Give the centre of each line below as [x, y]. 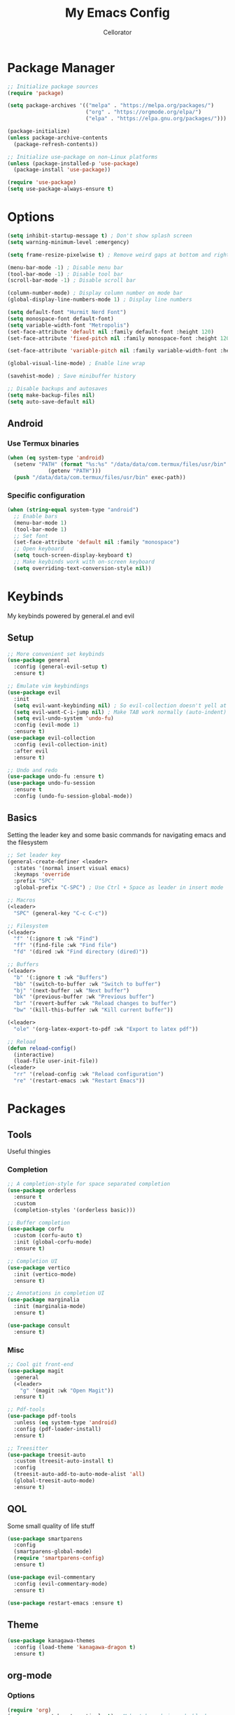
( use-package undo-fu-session [51, 783]
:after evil [31, 751]
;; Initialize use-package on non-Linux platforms [83, 157]
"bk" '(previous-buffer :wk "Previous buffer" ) [84, 997]
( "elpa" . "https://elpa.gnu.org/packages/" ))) [156, 119]
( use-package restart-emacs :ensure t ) [65, 1603]
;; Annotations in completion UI [56, 1293]
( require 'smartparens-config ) [59, 1558]
